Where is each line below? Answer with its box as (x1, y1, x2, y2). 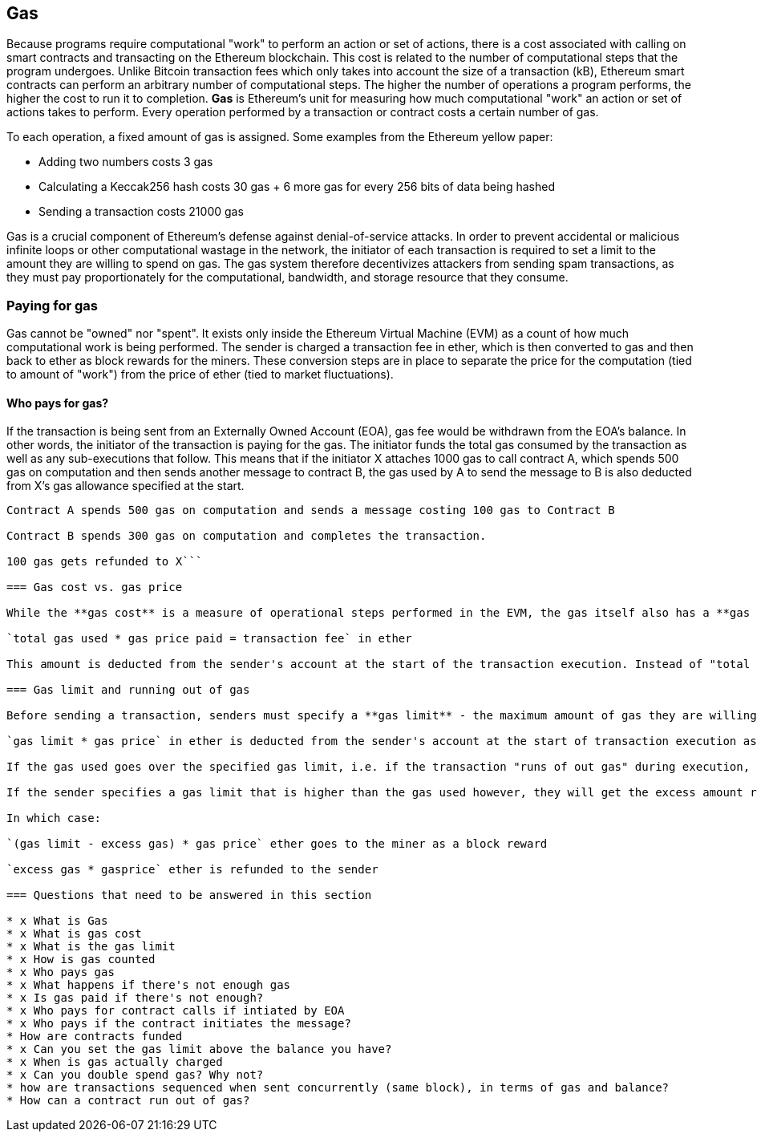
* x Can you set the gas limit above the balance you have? (6, 1043, 392, 1056)
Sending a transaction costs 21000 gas (38, 205, 244, 219)
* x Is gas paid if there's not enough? (6, 991, 264, 1005)
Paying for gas (6, 297, 99, 314)
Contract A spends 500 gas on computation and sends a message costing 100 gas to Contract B (6, 504, 615, 517)
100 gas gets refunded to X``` (6, 555, 203, 569)
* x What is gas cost (6, 927, 142, 941)
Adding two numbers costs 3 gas (38, 155, 213, 169)
